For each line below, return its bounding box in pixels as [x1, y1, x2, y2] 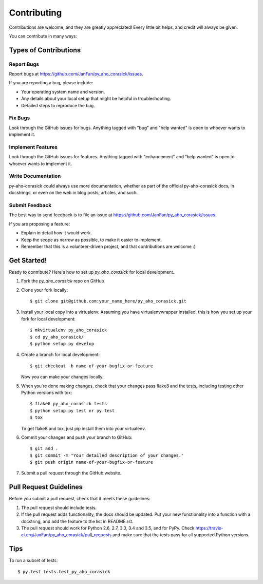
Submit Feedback [9, 202, 52, 209]
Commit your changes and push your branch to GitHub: [21, 434, 132, 440]
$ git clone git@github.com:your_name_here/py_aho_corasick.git [30, 299, 187, 304]
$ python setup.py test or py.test [30, 408, 115, 414]
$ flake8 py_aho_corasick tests [30, 401, 107, 407]
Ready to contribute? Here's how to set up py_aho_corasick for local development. [9, 269, 175, 275]
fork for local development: [21, 316, 75, 321]
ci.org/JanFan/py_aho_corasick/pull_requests [21, 532, 112, 538]
